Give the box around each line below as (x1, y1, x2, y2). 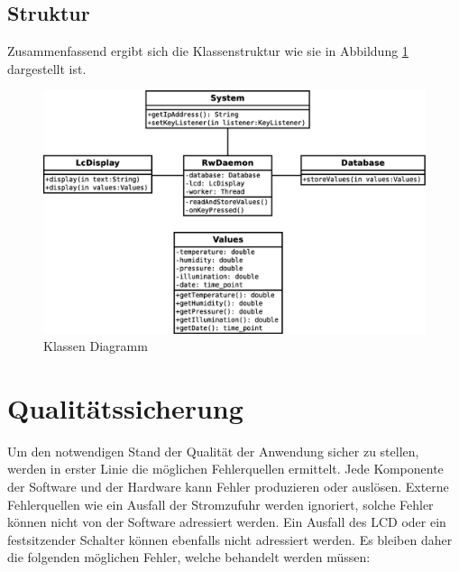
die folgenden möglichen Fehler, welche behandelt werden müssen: (7, 548, 371, 567)
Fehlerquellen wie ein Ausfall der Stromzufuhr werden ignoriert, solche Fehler (7, 494, 434, 513)
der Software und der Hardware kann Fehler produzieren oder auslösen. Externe (7, 477, 449, 496)
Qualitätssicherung (7, 389, 243, 426)
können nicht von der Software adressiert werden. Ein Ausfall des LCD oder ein (7, 512, 446, 531)
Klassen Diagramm (43, 337, 148, 355)
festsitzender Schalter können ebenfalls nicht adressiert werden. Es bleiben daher (7, 530, 453, 549)
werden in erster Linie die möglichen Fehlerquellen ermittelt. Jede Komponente (7, 459, 444, 478)
